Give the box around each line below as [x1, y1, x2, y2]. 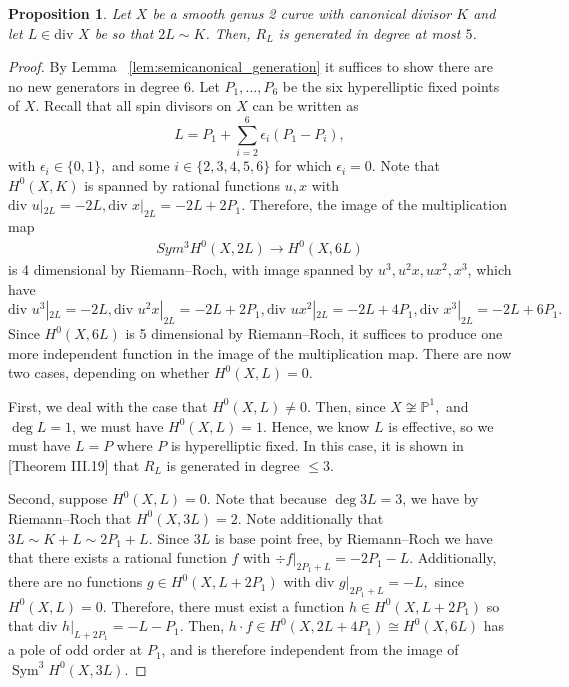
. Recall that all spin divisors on [35, 95, 232, 116]
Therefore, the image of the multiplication [249, 194, 507, 215]
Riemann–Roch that [8, 507, 132, 528]
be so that [94, 22, 154, 43]
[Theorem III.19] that [8, 454, 140, 475]
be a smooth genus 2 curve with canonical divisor [152, 3, 452, 23]
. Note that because [206, 488, 327, 509]
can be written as [252, 95, 359, 116]
